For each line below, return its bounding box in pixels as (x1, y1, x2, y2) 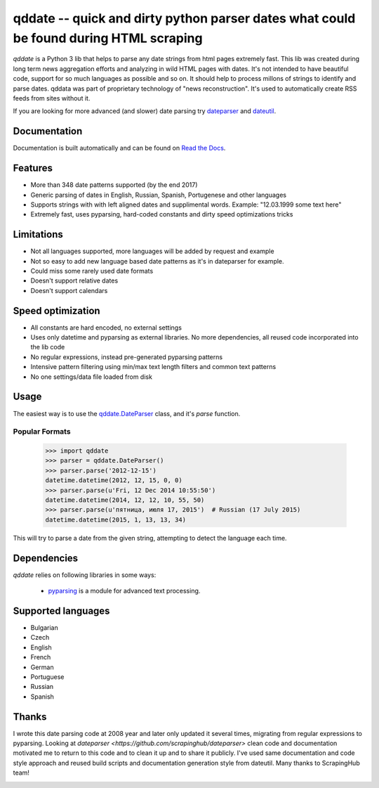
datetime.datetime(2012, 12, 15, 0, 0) (45, 477, 182, 484)
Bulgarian (30, 623, 59, 632)
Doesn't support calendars (30, 286, 108, 295)
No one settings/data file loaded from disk (30, 373, 152, 381)
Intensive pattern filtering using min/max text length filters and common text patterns (30, 363, 277, 371)
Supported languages (13, 605, 110, 616)
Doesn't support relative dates (30, 276, 119, 285)
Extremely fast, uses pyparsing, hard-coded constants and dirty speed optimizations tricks (30, 210, 293, 219)
